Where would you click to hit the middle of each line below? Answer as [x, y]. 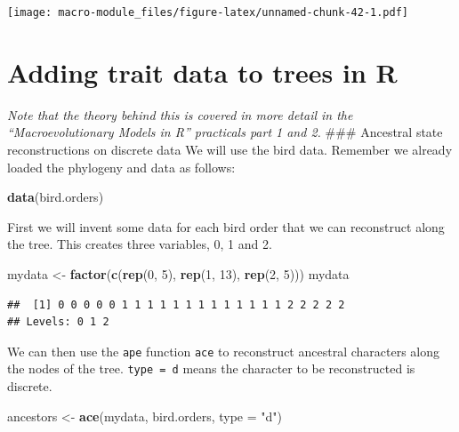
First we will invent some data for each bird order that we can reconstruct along [226, 226]
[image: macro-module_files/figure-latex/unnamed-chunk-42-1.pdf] [208, 12]
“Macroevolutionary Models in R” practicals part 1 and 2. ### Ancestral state [225, 132]
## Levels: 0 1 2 [58, 322]
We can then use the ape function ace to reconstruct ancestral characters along [224, 351]
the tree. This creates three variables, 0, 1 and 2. [140, 244]
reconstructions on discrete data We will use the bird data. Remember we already [230, 149]
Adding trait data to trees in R [202, 72]
